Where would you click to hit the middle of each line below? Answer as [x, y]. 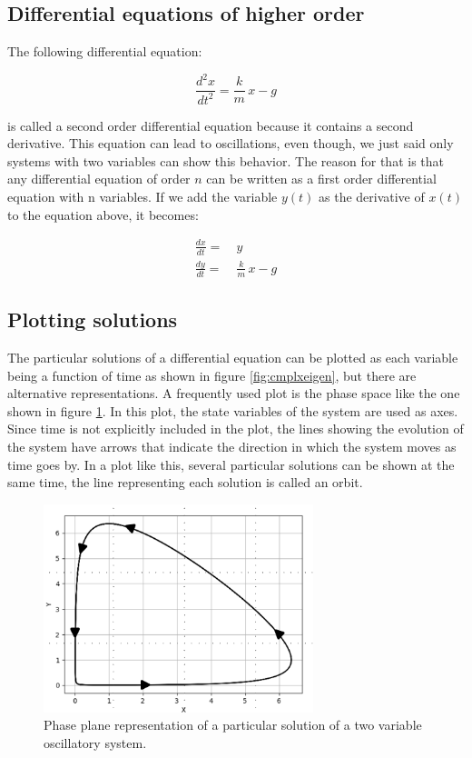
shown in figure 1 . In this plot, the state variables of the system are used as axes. [233, 410]
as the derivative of [372, 197]
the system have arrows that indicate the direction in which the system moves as [232, 446]
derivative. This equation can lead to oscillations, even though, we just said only [231, 143]
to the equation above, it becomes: [103, 214]
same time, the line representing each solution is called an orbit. [185, 482]
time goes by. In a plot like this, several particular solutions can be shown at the [231, 464]
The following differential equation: [105, 51]
